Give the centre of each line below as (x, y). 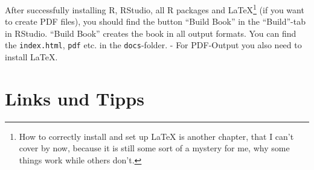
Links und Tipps (75, 98)
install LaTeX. (31, 57)
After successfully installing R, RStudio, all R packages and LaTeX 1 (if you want (155, 9)
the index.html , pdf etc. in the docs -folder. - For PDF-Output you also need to (153, 45)
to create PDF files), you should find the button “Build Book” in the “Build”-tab (155, 21)
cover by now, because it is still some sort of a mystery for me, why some (154, 148)
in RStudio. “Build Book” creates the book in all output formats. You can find (151, 33)
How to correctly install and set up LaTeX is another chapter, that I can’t (156, 136)
